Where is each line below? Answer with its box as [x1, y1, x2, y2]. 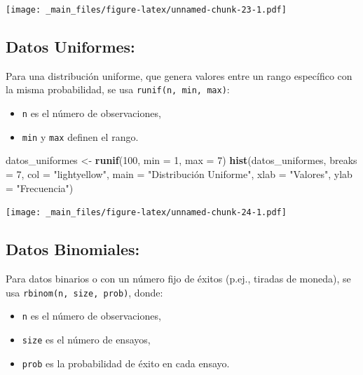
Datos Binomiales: [6, 238, 140, 260]
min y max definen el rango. [22, 129, 139, 144]
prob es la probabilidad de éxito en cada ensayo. [22, 355, 230, 370]
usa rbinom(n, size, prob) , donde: [6, 285, 163, 299]
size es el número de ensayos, [22, 332, 151, 346]
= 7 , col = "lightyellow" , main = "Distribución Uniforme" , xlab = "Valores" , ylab [6, 167, 352, 182]
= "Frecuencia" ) [6, 180, 74, 195]
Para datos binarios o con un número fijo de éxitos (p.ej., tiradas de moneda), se [6, 271, 351, 286]
